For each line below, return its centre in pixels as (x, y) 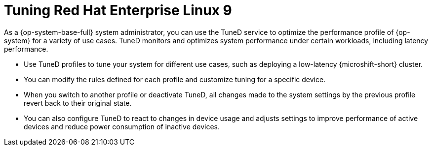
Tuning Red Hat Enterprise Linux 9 (118, 10)
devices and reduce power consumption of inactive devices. (122, 126)
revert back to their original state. (78, 103)
